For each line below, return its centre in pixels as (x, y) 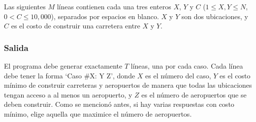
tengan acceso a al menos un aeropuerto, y (68, 94)
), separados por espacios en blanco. (105, 16)
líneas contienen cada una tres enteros (114, 6)
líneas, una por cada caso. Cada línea (187, 66)
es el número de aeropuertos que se (194, 94)
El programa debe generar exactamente (63, 66)
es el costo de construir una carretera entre (76, 26)
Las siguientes (25, 6)
